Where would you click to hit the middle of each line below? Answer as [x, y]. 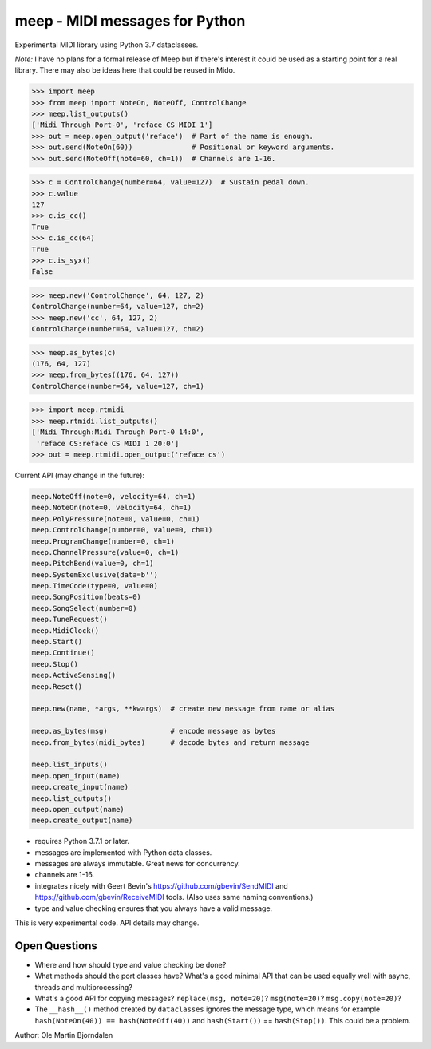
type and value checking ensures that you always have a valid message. [154, 908]
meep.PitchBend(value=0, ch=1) [93, 564]
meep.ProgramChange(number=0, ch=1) [103, 541]
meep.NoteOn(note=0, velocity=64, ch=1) [111, 508]
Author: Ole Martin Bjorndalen [64, 1035]
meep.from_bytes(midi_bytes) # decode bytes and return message [170, 742]
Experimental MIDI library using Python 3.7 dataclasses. [107, 45]
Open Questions [56, 946]
